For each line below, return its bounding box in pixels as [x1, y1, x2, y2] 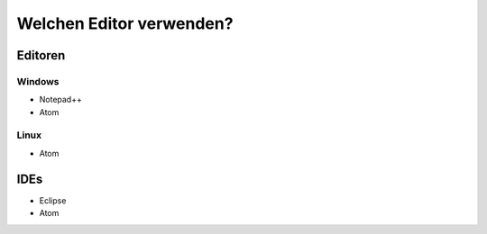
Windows [16, 75, 60, 87]
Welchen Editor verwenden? [16, 13, 234, 33]
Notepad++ [39, 94, 83, 105]
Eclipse [39, 194, 67, 206]
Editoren [16, 48, 66, 63]
